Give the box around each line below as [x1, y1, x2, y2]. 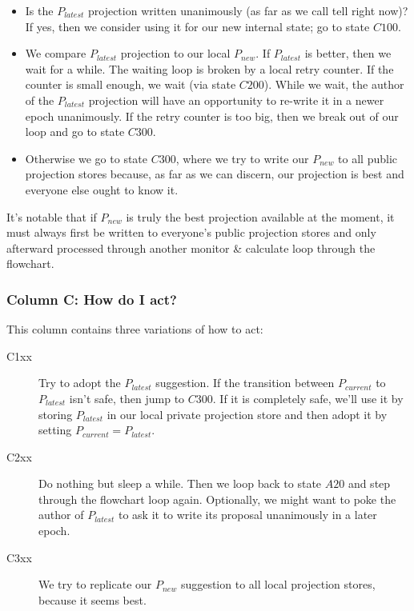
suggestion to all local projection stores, [180, 576, 376, 593]
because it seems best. [38, 591, 147, 608]
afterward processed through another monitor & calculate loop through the [6, 239, 376, 256]
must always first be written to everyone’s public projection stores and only [6, 224, 376, 241]
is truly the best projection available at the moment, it [126, 208, 395, 225]
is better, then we [304, 45, 392, 62]
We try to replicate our [38, 576, 152, 593]
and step [348, 475, 391, 492]
